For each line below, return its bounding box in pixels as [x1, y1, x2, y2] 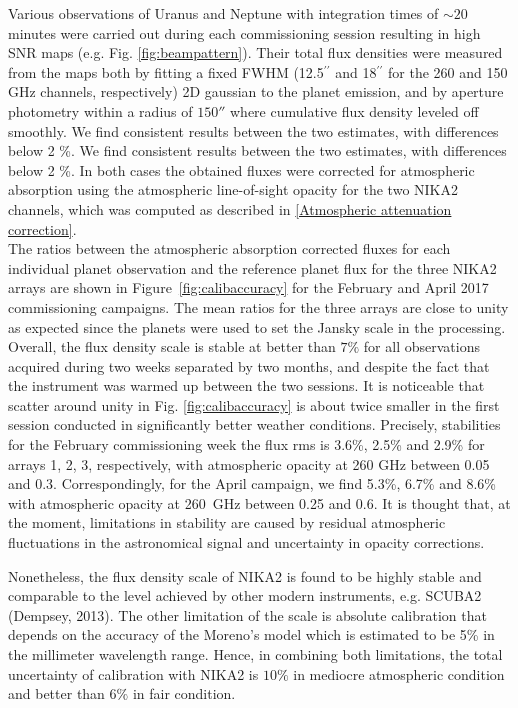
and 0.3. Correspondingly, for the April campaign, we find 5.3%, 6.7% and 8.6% [8, 473, 496, 494]
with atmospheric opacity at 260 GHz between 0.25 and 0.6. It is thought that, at [8, 492, 511, 513]
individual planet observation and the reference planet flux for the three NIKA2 [8, 257, 497, 278]
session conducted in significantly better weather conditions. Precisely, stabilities [8, 414, 501, 435]
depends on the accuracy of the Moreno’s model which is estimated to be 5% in [8, 624, 495, 645]
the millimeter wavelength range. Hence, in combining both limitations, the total [8, 644, 503, 664]
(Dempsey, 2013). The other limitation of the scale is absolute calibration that [8, 604, 487, 625]
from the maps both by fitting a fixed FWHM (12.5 [8, 61, 324, 82]
